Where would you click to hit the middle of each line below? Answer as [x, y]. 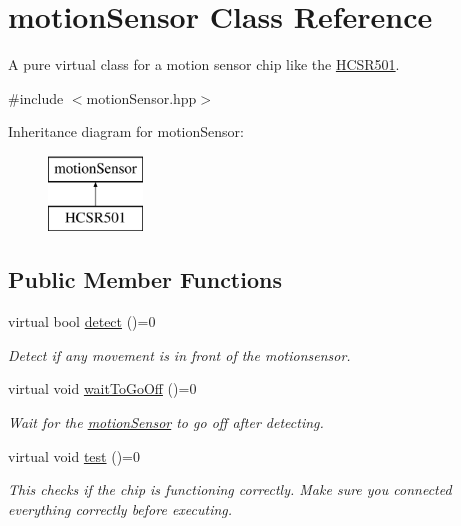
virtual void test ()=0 [74, 455]
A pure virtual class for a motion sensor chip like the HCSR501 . [204, 64]
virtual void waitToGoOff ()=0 [102, 388]
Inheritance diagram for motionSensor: [126, 131]
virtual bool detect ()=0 [82, 321]
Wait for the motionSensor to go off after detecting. [166, 422]
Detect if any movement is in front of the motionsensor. [179, 354]
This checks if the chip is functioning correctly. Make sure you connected [230, 489]
